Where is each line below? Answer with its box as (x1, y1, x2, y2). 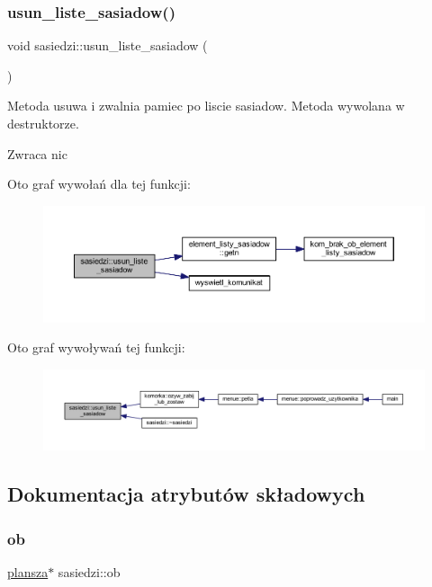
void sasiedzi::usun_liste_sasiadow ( (7, 36, 208, 55)
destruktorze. (7, 114, 79, 132)
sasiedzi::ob (58, 562, 121, 581)
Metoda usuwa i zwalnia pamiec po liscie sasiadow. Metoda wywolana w (7, 96, 405, 115)
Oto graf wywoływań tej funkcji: (7, 338, 185, 357)
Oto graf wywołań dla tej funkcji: (7, 174, 191, 193)
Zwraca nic (7, 144, 67, 163)
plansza (7, 562, 49, 581)
